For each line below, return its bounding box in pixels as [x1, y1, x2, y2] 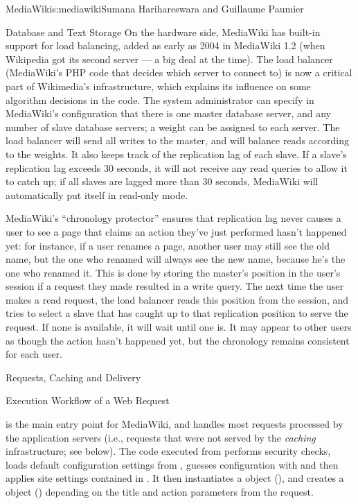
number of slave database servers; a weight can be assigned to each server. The [6, 119, 340, 134]
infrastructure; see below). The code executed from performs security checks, [6, 444, 331, 458]
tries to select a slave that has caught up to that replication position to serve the [6, 306, 348, 320]
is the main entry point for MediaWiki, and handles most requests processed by [6, 417, 343, 431]
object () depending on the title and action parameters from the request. [6, 485, 314, 498]
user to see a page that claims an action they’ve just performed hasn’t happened [6, 224, 347, 238]
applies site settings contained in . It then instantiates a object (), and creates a [6, 471, 344, 485]
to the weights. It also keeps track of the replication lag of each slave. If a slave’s [6, 146, 347, 161]
